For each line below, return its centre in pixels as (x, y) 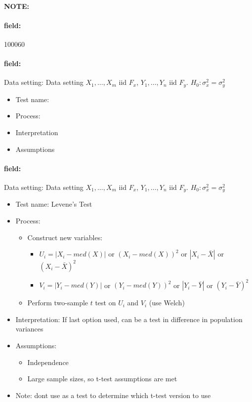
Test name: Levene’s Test (54, 204)
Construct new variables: (65, 237)
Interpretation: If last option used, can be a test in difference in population (129, 319)
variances (29, 329)
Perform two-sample (58, 303)
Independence (48, 362)
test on (105, 303)
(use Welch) (167, 303)
